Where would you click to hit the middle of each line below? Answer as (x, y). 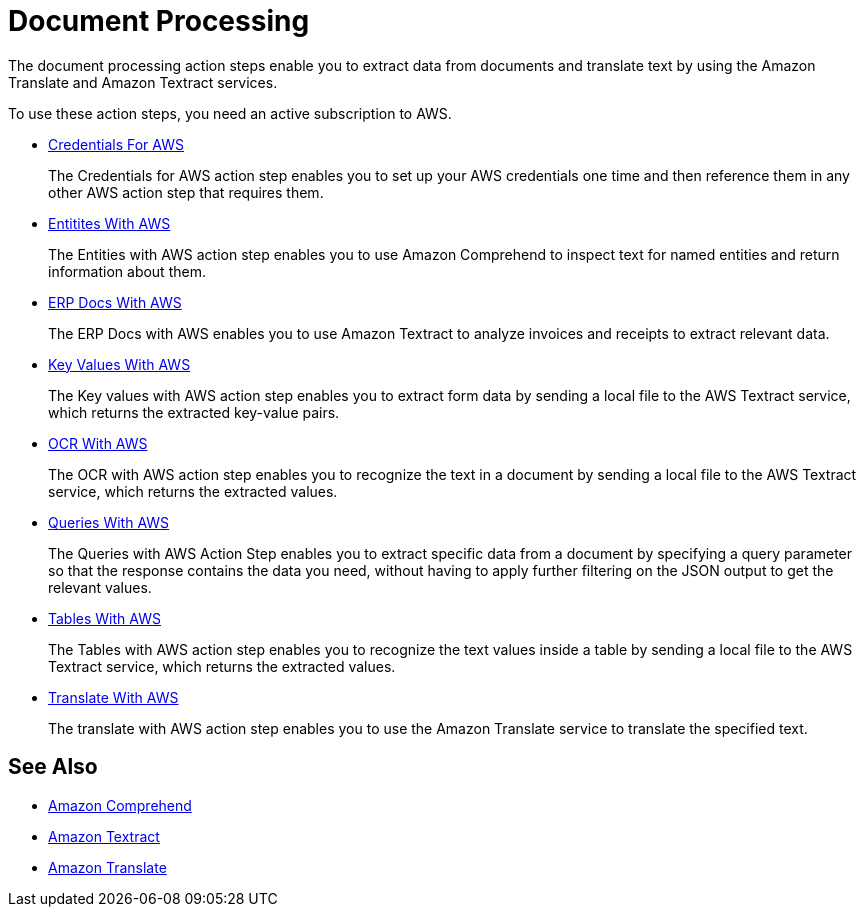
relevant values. (100, 587)
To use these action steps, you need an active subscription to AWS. (230, 113)
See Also (53, 767)
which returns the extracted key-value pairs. (194, 412)
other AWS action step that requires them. (186, 192)
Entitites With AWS (109, 223)
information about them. (127, 271)
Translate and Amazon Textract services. (143, 82)
